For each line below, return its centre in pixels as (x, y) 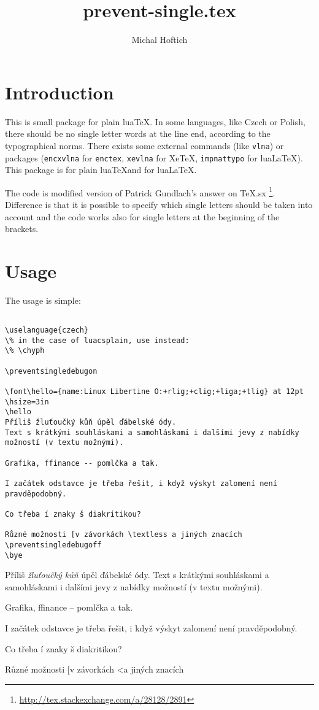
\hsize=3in (27, 402)
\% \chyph (25, 351)
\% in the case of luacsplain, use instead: (97, 340)
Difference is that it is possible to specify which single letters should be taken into (159, 204)
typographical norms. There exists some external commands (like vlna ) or (144, 145)
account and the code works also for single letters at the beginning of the (142, 216)
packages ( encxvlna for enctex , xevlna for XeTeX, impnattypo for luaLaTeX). (154, 157)
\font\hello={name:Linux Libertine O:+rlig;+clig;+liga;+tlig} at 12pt (154, 392)
